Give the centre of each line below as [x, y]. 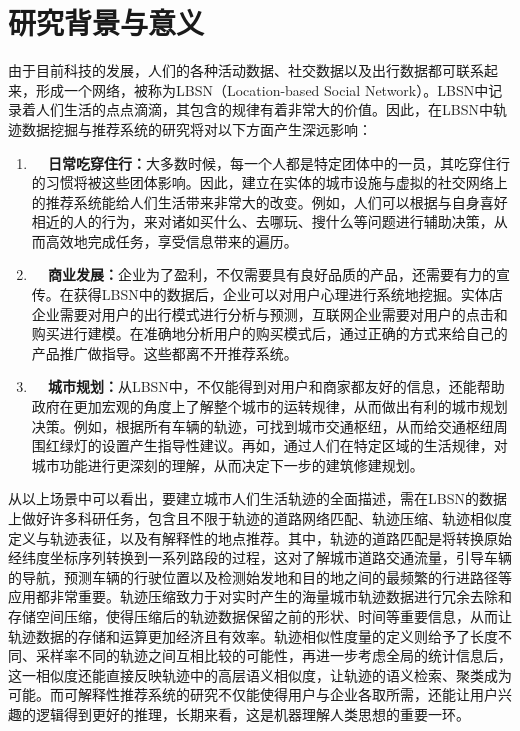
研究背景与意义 [106, 22]
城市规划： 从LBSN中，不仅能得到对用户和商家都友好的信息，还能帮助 [276, 386]
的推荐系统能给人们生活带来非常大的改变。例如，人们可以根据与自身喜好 [269, 201]
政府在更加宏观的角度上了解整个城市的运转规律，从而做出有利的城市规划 [269, 406]
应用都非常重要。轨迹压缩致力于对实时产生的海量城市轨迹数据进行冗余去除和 [260, 596]
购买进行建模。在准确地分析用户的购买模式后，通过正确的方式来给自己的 [269, 333]
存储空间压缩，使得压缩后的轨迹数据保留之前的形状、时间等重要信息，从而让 [260, 615]
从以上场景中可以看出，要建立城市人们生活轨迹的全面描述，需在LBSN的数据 [257, 498]
